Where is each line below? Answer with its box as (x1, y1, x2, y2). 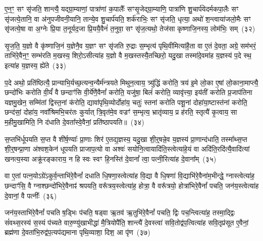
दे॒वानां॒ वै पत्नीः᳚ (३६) (5, 190, 57, 201)
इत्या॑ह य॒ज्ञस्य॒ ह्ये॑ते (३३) (5, 60, 67, 70)
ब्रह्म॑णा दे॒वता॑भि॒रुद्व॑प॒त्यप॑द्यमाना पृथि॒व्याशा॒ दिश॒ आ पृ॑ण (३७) (5, 227, 150, 237)
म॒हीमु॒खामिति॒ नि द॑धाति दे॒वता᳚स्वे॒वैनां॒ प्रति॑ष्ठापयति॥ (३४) (5, 116, 144, 127)
